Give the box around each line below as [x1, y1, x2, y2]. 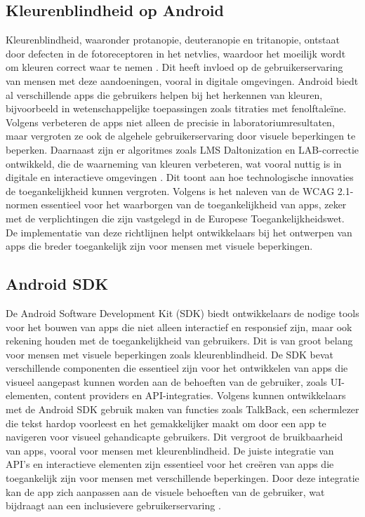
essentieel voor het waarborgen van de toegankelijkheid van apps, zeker [41, 197, 347, 212]
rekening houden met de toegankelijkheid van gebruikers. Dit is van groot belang [6, 333, 353, 348]
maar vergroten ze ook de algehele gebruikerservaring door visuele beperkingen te [6, 128, 356, 143]
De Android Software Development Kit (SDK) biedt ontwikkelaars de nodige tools [6, 305, 359, 320]
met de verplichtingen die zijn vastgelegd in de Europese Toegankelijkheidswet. [6, 210, 345, 225]
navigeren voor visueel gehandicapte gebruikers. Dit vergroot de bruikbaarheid [6, 429, 343, 444]
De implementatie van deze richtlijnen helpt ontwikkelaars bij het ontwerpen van [6, 224, 352, 239]
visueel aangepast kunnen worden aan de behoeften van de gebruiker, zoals [6, 374, 328, 389]
